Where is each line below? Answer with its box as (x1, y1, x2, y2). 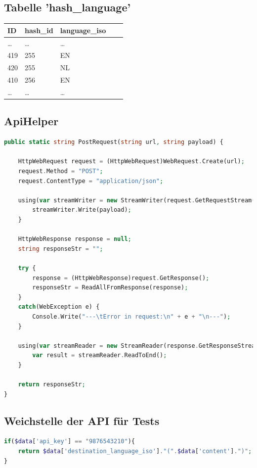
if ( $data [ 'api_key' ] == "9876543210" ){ (4, 438, 135, 445)
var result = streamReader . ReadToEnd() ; (32, 352, 167, 359)
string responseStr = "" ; (18, 245, 103, 252)
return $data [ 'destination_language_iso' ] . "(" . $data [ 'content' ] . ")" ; (18, 448, 252, 455)
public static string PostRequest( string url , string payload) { (4, 139, 223, 146)
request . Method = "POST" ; (18, 168, 103, 175)
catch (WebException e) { (18, 303, 100, 311)
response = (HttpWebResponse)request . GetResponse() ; (32, 274, 210, 281)
